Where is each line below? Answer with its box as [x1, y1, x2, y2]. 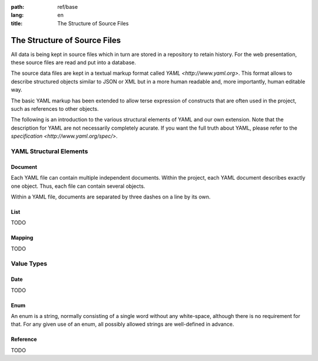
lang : [11, 12, 24, 19]
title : [11, 19, 23, 27]
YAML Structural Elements [11, 147, 88, 155]
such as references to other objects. [11, 105, 99, 112]
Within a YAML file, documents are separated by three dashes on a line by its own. [11, 193, 211, 200]
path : [11, 4, 25, 10]
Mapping [11, 234, 34, 241]
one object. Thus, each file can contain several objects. [11, 183, 145, 190]
